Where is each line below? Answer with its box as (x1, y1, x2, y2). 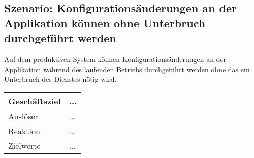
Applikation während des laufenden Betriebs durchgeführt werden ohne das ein (4, 64, 250, 74)
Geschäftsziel (8, 94, 61, 107)
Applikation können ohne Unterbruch (4, 15, 206, 30)
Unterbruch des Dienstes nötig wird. (4, 74, 117, 84)
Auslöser (8, 110, 38, 122)
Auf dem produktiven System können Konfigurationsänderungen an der (4, 53, 227, 64)
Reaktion (8, 124, 40, 137)
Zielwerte (8, 139, 41, 151)
